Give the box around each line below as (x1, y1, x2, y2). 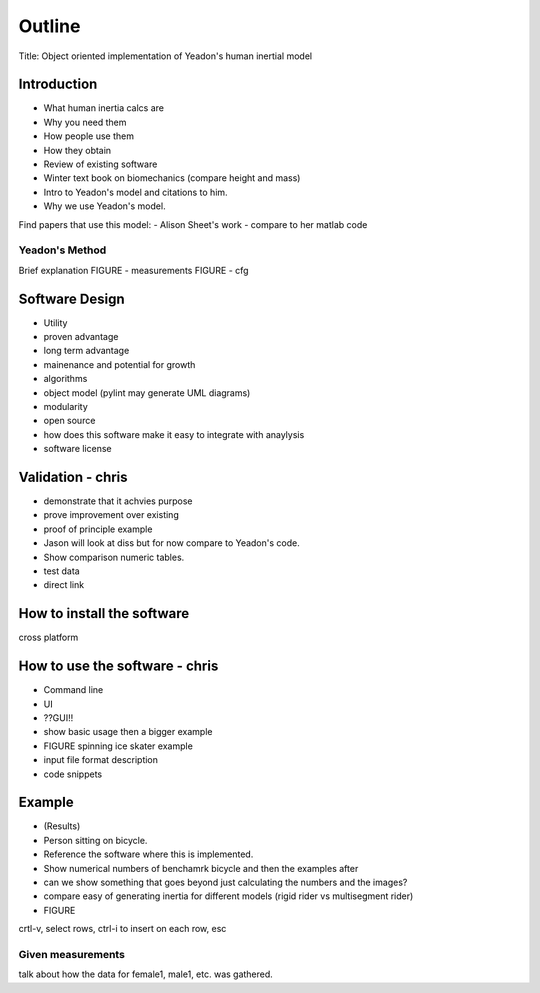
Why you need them (43, 116, 127, 128)
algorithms (43, 373, 88, 385)
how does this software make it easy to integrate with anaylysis (43, 428, 305, 440)
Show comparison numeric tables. (43, 551, 185, 563)
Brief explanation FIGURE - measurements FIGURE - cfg (18, 264, 249, 276)
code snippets (43, 768, 103, 780)
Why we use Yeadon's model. (43, 200, 166, 212)
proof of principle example (43, 523, 153, 535)
